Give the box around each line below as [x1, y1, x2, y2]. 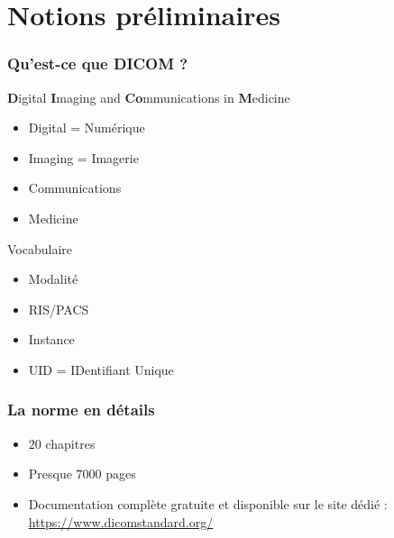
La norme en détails [7, 398, 155, 421]
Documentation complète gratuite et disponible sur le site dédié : [28, 494, 388, 513]
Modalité [28, 269, 78, 288]
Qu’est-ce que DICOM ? [7, 52, 188, 75]
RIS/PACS [28, 299, 89, 318]
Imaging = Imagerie [28, 148, 139, 167]
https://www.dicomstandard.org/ [28, 512, 214, 531]
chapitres [45, 433, 96, 452]
